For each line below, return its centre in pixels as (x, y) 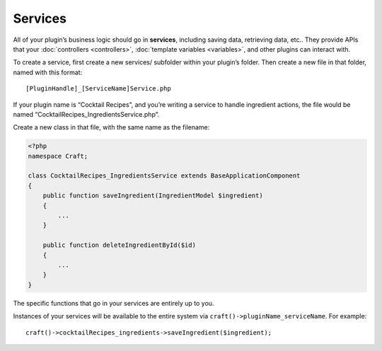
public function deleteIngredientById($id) (119, 245)
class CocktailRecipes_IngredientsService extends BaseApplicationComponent (164, 176)
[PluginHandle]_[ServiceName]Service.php (98, 89)
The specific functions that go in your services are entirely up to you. (114, 303)
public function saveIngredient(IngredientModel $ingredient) (153, 196)
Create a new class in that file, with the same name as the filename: (111, 127)
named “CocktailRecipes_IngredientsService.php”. (86, 114)
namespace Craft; (58, 156)
